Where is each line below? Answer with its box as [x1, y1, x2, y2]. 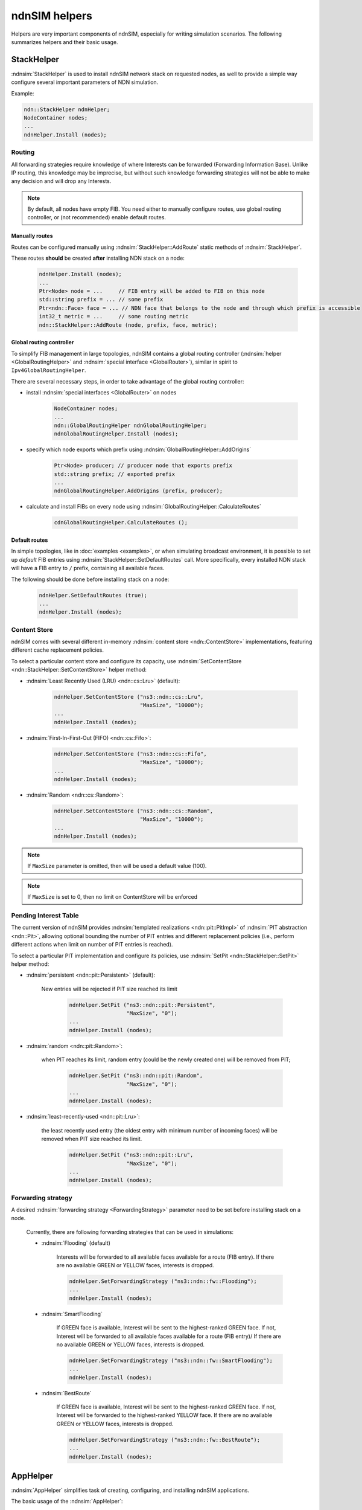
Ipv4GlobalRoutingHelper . [11, 367, 86, 374]
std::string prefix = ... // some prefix [39, 296, 164, 303]
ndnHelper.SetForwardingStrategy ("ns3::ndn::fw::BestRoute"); [69, 1436, 261, 1443]
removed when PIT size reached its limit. [41, 1136, 142, 1143]
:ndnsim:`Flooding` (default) [41, 1239, 111, 1247]
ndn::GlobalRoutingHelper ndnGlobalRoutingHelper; [54, 422, 208, 429]
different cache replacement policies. [11, 646, 104, 654]
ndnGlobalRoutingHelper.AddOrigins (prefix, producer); [54, 487, 223, 495]
